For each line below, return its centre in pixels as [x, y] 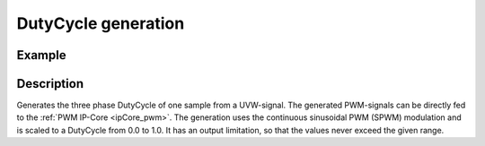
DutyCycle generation [101, 23]
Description [50, 84]
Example [41, 55]
